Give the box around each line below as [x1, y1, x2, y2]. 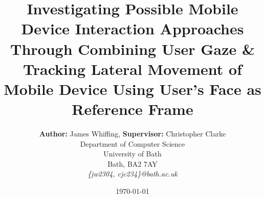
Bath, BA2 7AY [107, 158, 158, 169]
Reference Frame [72, 98, 193, 120]
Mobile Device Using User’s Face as [4, 78, 261, 99]
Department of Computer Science [80, 138, 185, 149]
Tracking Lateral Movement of [23, 58, 242, 79]
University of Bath [103, 148, 162, 159]
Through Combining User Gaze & [10, 38, 255, 59]
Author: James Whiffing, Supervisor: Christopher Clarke [39, 128, 226, 139]
